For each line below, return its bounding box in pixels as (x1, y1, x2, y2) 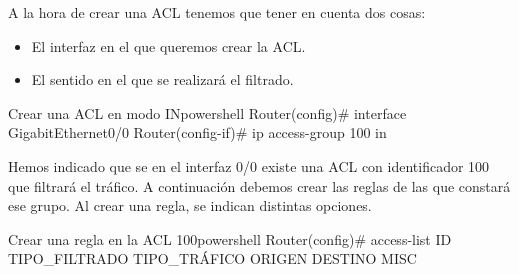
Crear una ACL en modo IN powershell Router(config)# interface (8, 102, 407, 123)
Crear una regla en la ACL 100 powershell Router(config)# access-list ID (8, 228, 452, 249)
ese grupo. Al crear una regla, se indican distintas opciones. (8, 195, 372, 216)
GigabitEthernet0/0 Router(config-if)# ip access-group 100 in (8, 122, 387, 143)
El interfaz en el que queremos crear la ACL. (31, 35, 306, 56)
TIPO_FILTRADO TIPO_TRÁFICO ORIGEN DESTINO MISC (8, 248, 417, 269)
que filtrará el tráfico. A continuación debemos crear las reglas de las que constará (8, 175, 511, 196)
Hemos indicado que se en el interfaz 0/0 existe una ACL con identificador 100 (8, 155, 490, 176)
